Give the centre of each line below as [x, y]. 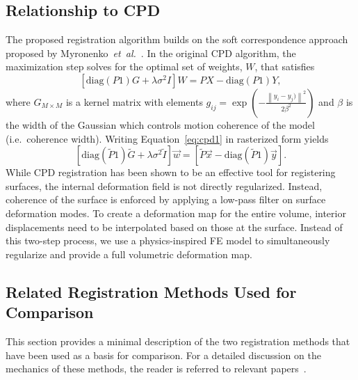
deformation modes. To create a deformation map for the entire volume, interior [176, 213]
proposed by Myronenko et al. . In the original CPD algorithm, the [151, 53]
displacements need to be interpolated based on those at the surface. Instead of [174, 227]
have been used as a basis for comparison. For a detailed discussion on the [163, 355]
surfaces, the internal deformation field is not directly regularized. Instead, [164, 185]
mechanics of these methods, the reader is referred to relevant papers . [156, 369]
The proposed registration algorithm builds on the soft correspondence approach [177, 39]
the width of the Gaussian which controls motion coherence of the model [160, 124]
